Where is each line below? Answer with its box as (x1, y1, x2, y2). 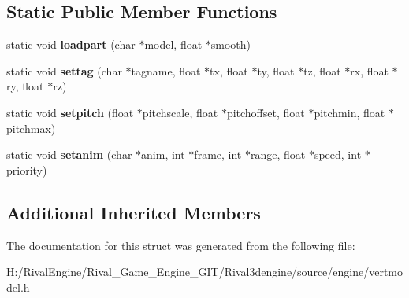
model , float (144, 36, 203, 53)
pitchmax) (6, 120, 56, 136)
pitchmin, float (314, 104, 385, 120)
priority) (6, 161, 47, 178)
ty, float (257, 62, 295, 79)
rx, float (350, 62, 389, 79)
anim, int (141, 146, 185, 163)
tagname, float (131, 62, 201, 79)
